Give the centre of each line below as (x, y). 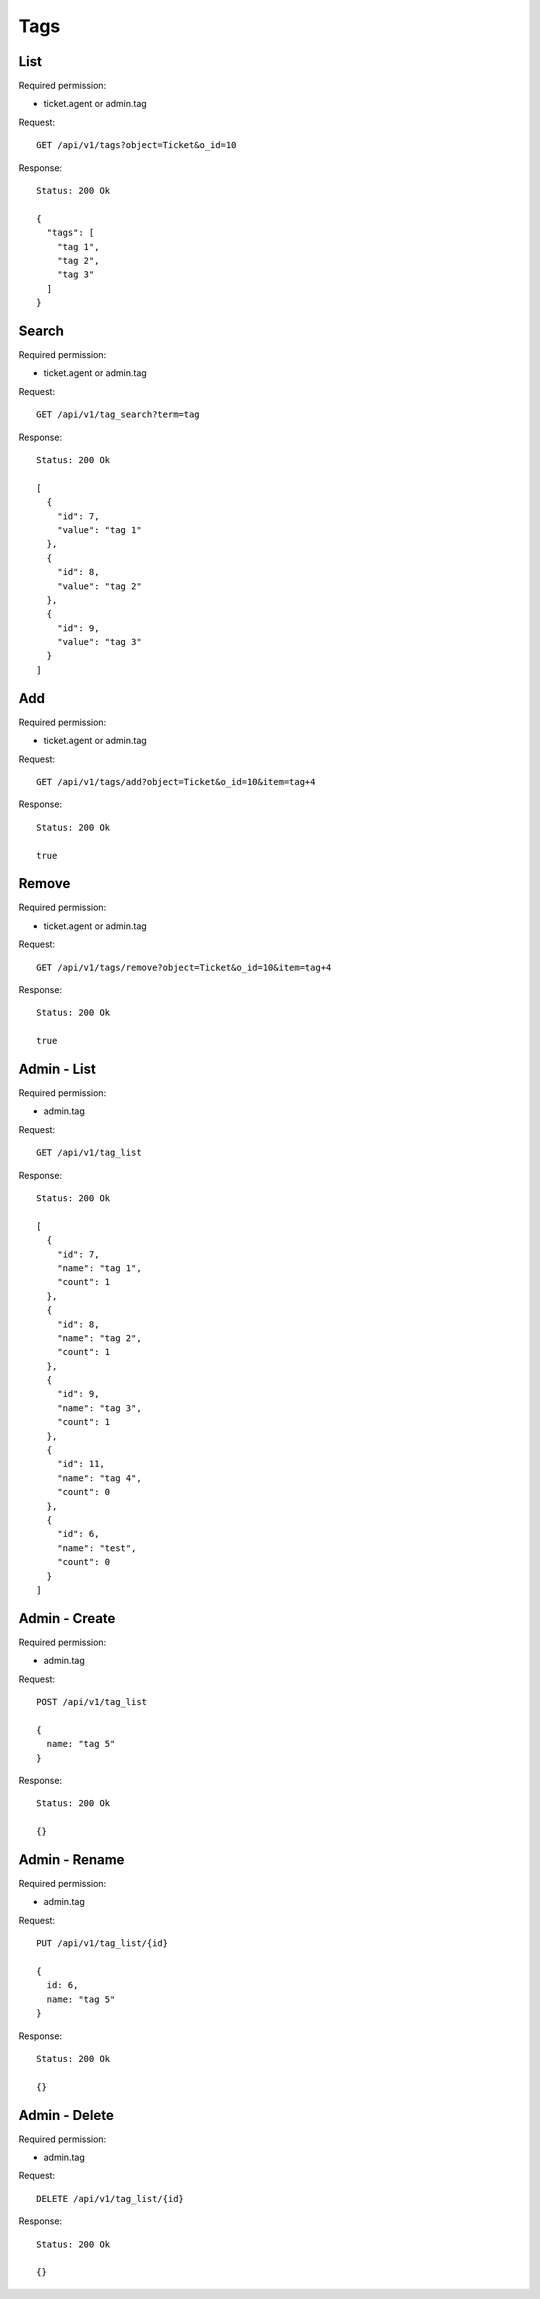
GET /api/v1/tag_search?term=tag (118, 414)
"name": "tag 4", (99, 1478)
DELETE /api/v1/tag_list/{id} (110, 2198)
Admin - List (57, 1068)
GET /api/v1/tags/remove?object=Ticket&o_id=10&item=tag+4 (184, 967)
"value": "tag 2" (99, 586)
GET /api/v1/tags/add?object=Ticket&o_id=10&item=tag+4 (176, 781)
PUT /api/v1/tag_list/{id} (102, 1943)
